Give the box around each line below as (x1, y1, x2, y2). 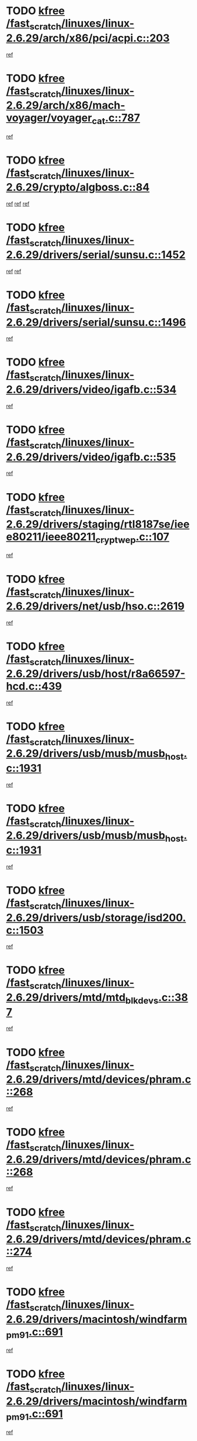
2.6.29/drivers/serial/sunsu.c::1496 (6, 315, 186, 329)
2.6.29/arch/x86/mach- (6, 99, 125, 112)
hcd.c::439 (6, 679, 62, 693)
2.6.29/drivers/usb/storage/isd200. (6, 911, 186, 924)
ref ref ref (6, 200, 30, 207)
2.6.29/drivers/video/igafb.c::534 (6, 383, 177, 396)
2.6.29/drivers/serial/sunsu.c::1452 (6, 248, 186, 261)
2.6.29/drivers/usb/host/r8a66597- (6, 667, 185, 680)
